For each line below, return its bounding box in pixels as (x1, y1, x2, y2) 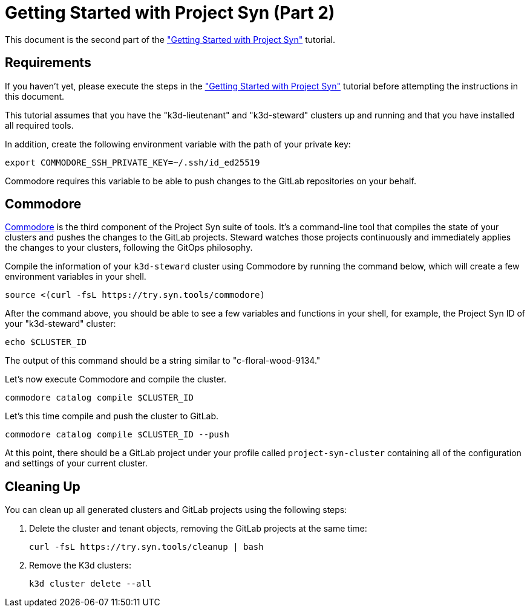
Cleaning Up (5, 478, 80, 494)
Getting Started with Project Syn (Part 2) (5, 2, 335, 23)
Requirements (5, 55, 91, 71)
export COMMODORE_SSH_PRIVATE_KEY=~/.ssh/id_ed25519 (5, 157, 260, 167)
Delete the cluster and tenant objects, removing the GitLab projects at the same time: (29, 523, 367, 534)
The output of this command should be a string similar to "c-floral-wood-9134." (5, 355, 321, 366)
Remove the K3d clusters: (29, 560, 131, 571)
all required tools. (5, 120, 74, 130)
